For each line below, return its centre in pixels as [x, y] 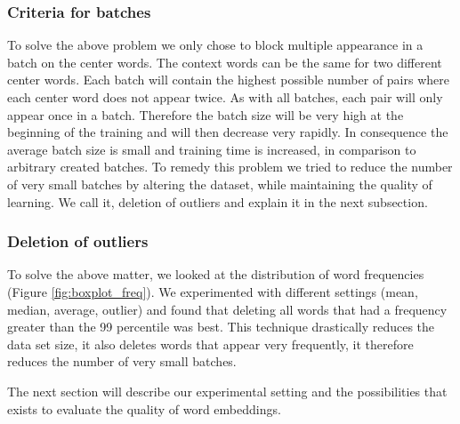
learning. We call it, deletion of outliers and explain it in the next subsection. [218, 201]
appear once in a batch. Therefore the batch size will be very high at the [206, 114]
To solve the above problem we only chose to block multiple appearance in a [215, 45]
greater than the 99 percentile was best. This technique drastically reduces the [221, 327]
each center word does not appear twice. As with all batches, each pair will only [225, 97]
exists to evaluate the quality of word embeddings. [144, 408]
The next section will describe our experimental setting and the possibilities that [227, 391]
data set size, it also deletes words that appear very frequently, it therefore [210, 344]
